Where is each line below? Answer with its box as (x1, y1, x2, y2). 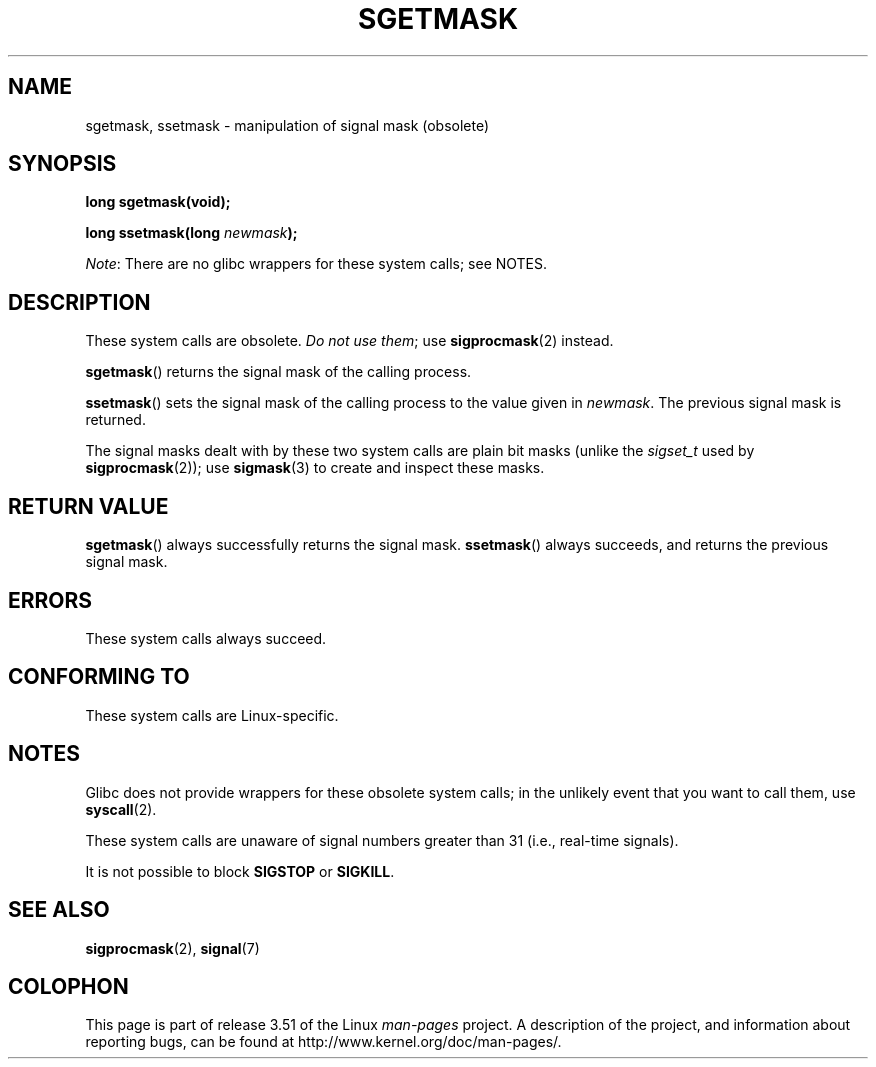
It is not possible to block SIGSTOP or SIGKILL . (85, 862, 395, 880)
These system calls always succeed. (85, 629, 327, 647)
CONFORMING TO (8, 664, 190, 690)
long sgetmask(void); (85, 193, 231, 211)
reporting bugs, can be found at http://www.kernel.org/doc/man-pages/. (85, 1033, 562, 1051)
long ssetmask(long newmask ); (85, 224, 298, 242)
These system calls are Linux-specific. (85, 706, 339, 724)
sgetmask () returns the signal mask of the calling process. (85, 363, 472, 381)
